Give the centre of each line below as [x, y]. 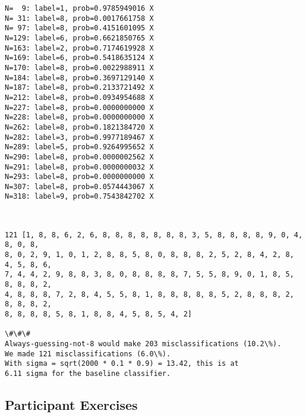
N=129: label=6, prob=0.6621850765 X [79, 38]
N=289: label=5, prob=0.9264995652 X [79, 147]
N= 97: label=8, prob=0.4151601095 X [79, 28]
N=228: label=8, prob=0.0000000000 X [79, 117]
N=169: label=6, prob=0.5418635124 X [79, 58]
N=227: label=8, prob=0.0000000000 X [79, 107]
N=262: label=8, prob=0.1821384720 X [79, 127]
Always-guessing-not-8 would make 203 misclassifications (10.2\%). [143, 344]
